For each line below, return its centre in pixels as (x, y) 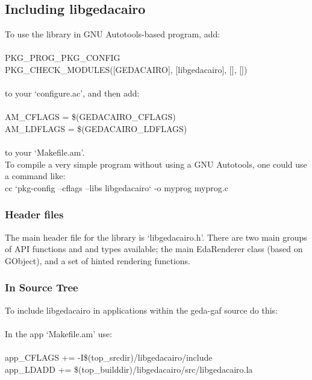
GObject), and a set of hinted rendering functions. (98, 260)
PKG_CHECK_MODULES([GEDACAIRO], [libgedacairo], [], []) (126, 69)
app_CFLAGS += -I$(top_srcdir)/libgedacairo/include (109, 357)
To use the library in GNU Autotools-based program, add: (113, 34)
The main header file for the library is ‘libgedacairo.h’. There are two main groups (156, 237)
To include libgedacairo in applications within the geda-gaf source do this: (142, 310)
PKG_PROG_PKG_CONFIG (63, 58)
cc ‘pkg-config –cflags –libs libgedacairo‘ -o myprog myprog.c (117, 187)
